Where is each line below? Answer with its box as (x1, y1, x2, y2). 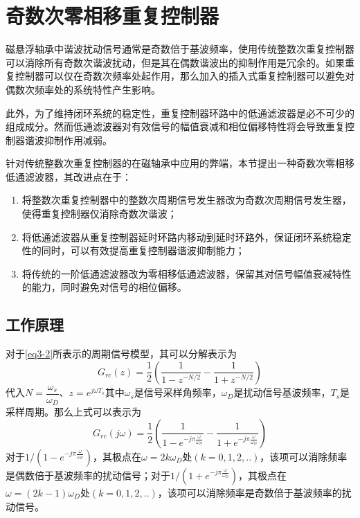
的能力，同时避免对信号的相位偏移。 (21, 280, 187, 294)
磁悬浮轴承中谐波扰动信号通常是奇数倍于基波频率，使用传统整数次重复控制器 (6, 42, 354, 56)
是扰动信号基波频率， (233, 385, 331, 400)
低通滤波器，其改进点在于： (6, 169, 132, 184)
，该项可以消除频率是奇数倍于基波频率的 (157, 485, 342, 499)
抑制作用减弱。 (44, 132, 112, 147)
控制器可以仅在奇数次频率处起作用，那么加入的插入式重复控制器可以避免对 (15, 69, 354, 83)
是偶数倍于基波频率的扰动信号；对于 (6, 467, 170, 482)
